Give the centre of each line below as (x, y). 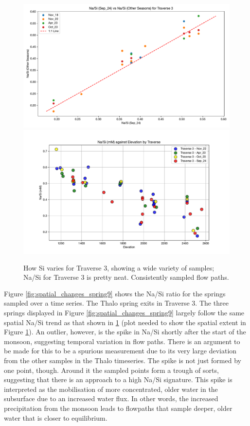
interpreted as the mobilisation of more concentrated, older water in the (111, 389)
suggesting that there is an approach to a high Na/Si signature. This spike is (118, 379)
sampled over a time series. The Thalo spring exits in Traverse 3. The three (116, 303)
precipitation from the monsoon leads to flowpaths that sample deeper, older (118, 408)
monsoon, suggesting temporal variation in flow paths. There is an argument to (122, 341)
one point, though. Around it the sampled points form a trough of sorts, (111, 370)
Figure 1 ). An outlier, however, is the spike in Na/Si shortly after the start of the (125, 332)
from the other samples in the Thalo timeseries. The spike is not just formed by (123, 360)
